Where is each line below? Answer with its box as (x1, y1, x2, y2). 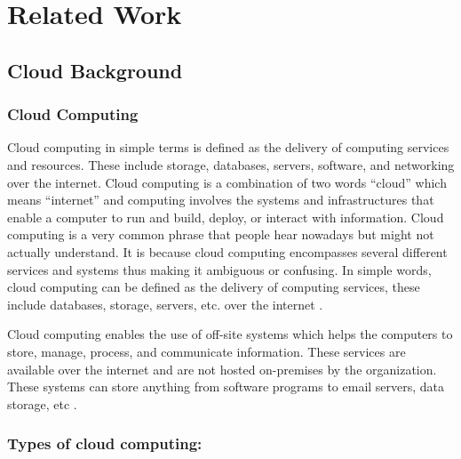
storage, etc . (7, 394, 77, 413)
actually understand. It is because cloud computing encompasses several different (7, 242, 448, 261)
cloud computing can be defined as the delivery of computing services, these (7, 278, 420, 296)
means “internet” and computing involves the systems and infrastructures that (7, 190, 434, 209)
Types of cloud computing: (7, 432, 203, 455)
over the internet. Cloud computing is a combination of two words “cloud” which (7, 173, 447, 191)
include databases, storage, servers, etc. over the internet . (7, 294, 323, 313)
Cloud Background (7, 56, 183, 84)
